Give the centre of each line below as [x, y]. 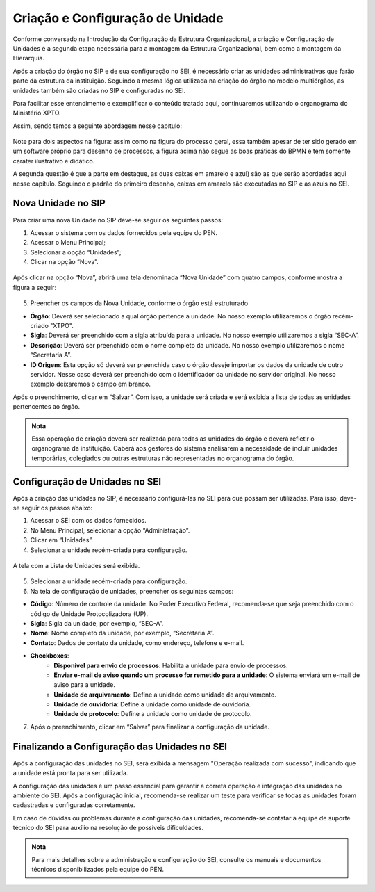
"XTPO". [62, 326]
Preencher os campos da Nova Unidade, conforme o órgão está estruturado [139, 303]
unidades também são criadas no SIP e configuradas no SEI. [99, 90]
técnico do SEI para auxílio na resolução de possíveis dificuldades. [108, 828]
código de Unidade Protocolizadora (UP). [89, 614]
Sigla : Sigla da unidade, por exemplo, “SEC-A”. [97, 623]
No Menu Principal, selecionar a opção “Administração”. [110, 530]
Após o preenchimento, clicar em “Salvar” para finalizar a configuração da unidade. [150, 727]
